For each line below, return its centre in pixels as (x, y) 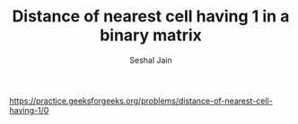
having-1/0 (29, 110)
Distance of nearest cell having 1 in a (151, 17)
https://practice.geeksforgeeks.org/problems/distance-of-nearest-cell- (141, 101)
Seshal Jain (151, 60)
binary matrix (151, 35)
